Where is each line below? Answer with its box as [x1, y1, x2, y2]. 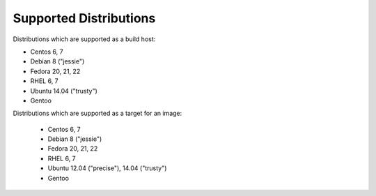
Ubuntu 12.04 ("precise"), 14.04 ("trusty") [47, 164, 167, 172]
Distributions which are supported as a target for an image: [13, 109, 182, 118]
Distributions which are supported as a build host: [13, 35, 156, 43]
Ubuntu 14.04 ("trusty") [30, 86, 97, 95]
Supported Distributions [13, 10, 156, 26]
